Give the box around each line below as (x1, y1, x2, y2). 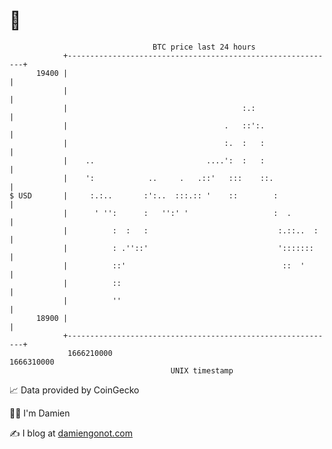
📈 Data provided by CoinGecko (9, 384, 140, 396)
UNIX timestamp (170, 365, 234, 376)
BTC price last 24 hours (152, 42, 256, 52)
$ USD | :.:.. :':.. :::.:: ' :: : (9, 190, 279, 201)
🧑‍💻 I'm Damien (9, 407, 71, 419)
